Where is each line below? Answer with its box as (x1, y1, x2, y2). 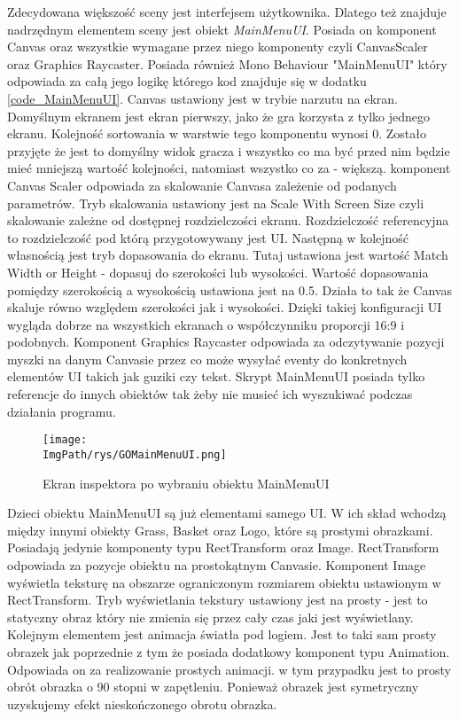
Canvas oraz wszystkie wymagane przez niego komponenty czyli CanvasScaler (7, 37, 428, 56)
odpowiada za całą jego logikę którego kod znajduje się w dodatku (7, 72, 367, 90)
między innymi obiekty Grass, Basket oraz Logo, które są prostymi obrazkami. (7, 520, 433, 539)
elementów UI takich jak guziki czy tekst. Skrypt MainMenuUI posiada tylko (7, 367, 425, 386)
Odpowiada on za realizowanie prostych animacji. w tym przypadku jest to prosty (7, 660, 451, 678)
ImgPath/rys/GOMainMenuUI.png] (43, 448, 227, 461)
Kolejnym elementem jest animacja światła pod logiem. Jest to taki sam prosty (7, 625, 437, 644)
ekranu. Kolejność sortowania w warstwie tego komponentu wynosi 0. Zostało (7, 124, 427, 143)
